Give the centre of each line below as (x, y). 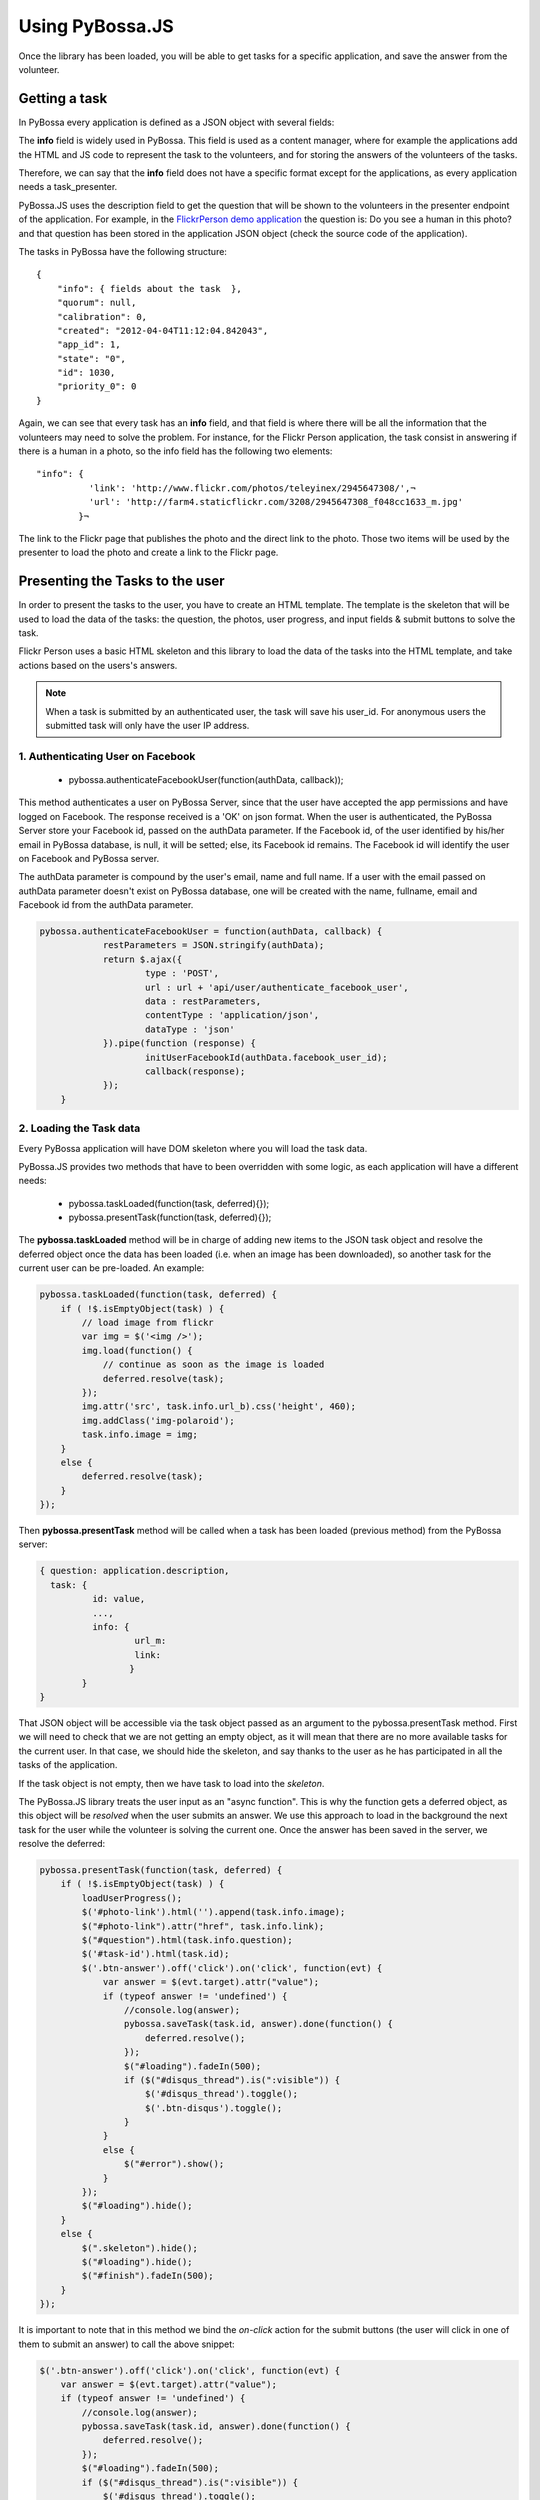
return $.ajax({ (142, 959)
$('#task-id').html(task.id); (155, 1954)
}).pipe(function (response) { (179, 1043)
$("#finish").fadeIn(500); (147, 2276)
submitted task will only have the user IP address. (147, 726)
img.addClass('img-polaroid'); (158, 1420)
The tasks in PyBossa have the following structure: (122, 251)
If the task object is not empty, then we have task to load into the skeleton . (171, 1783)
